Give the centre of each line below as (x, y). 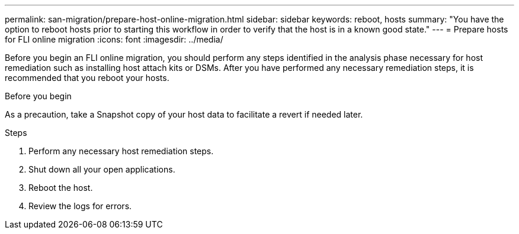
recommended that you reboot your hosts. (87, 78)
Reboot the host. (61, 188)
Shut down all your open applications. (102, 169)
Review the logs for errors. (80, 206)
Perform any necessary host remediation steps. (121, 151)
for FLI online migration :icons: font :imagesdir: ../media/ (114, 39)
